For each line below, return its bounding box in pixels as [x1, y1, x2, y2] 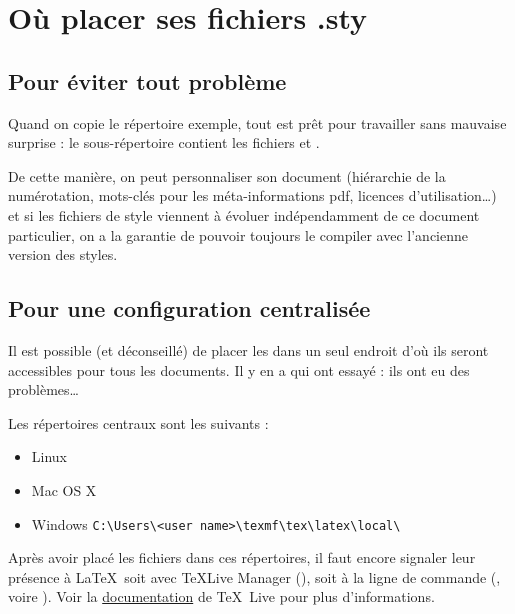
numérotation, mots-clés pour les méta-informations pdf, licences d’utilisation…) [8, 185, 497, 206]
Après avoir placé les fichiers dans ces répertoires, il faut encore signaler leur [8, 547, 476, 568]
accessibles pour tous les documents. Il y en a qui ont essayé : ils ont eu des [8, 359, 470, 380]
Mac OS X [31, 479, 97, 500]
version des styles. [8, 244, 118, 265]
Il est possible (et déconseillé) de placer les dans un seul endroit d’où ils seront [8, 339, 489, 360]
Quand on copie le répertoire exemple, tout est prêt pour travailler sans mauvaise [8, 112, 507, 133]
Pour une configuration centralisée [8, 293, 371, 324]
